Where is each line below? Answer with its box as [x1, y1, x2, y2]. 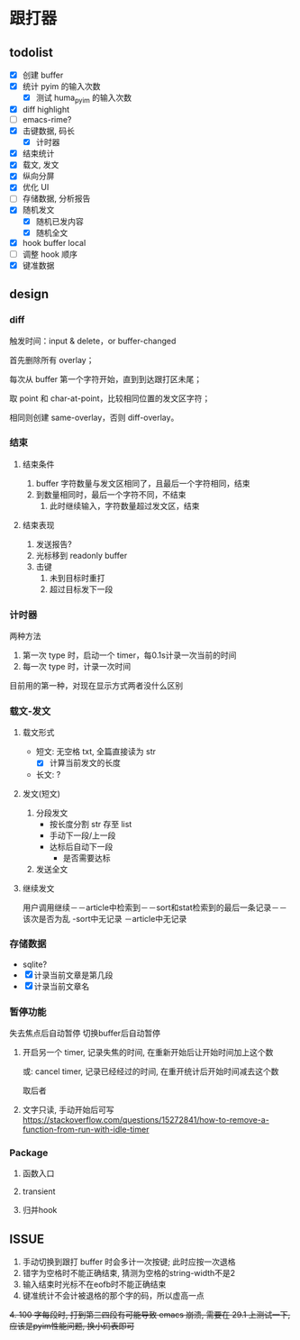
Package [9, 1146, 49, 1159]
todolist [9, 44, 54, 59]
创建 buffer [22, 69, 64, 80]
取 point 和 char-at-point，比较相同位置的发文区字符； [9, 393, 211, 404]
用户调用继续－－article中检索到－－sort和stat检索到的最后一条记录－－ [22, 902, 288, 913]
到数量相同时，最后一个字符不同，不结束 [35, 488, 186, 500]
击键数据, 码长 [22, 125, 75, 136]
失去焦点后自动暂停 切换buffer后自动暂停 [9, 1028, 160, 1039]
